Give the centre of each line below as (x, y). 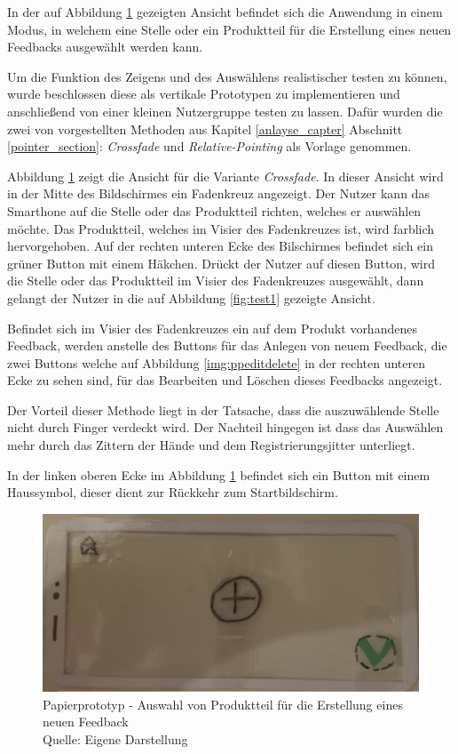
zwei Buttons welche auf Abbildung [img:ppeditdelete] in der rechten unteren (216, 362)
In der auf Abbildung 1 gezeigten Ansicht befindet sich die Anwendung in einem (225, 12)
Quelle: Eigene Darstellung (115, 739)
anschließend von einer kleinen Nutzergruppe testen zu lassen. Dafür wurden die (225, 111)
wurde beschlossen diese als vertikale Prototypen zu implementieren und (204, 94)
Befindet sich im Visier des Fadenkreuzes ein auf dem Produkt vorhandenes (212, 328)
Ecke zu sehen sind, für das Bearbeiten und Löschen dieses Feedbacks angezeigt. (225, 380)
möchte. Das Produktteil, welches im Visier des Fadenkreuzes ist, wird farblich (221, 228)
